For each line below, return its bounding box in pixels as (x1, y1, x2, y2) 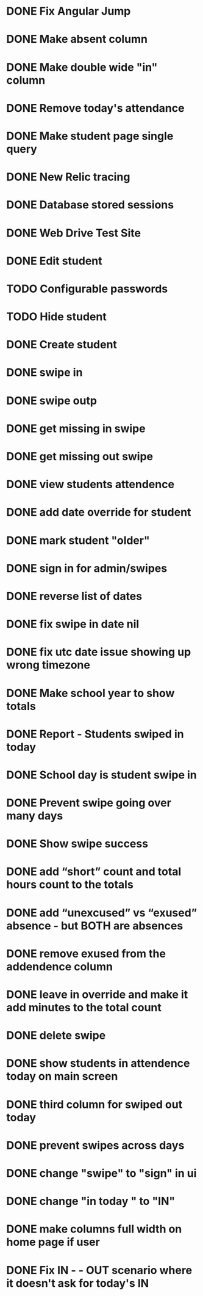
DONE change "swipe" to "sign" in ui (6, 1166, 197, 1180)
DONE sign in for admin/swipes (6, 561, 168, 575)
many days (6, 809, 63, 823)
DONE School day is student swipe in (6, 768, 197, 782)
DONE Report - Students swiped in (6, 727, 184, 741)
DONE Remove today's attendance (6, 101, 185, 115)
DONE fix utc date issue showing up (6, 645, 191, 659)
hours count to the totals (6, 878, 134, 891)
